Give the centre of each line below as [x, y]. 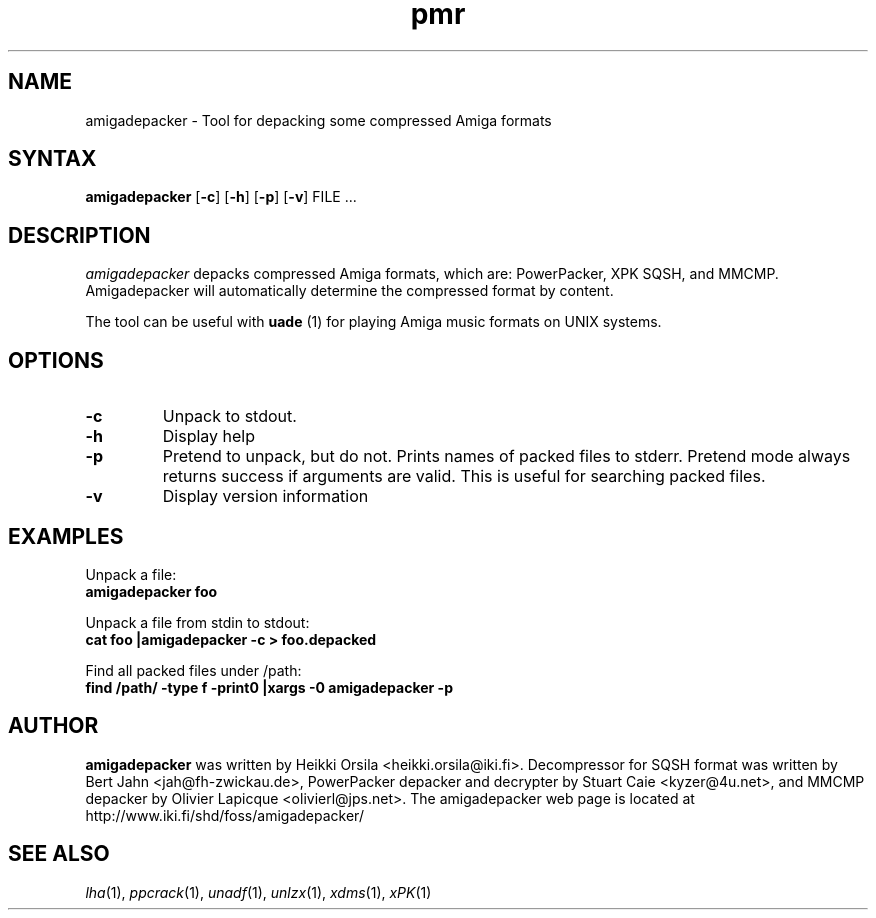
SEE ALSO [59, 854]
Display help [209, 436]
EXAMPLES [66, 536]
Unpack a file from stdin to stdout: [197, 622]
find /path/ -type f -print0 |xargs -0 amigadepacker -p [269, 687]
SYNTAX [52, 159]
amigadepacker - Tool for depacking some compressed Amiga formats [318, 120]
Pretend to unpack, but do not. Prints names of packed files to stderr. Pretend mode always [506, 456]
